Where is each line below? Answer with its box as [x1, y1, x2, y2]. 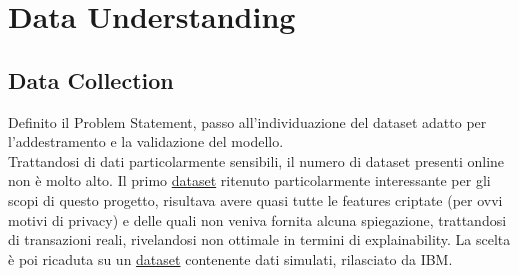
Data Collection [8, 64, 174, 95]
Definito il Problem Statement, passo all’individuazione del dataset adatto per [8, 111, 487, 132]
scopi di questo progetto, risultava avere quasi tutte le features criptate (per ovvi [8, 189, 503, 210]
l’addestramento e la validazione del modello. [8, 131, 284, 152]
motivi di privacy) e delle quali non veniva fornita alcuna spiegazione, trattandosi [8, 209, 507, 230]
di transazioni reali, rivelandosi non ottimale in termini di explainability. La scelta [8, 229, 511, 250]
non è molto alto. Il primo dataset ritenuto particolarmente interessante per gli [8, 170, 491, 191]
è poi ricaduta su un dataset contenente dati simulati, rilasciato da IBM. [8, 248, 453, 269]
